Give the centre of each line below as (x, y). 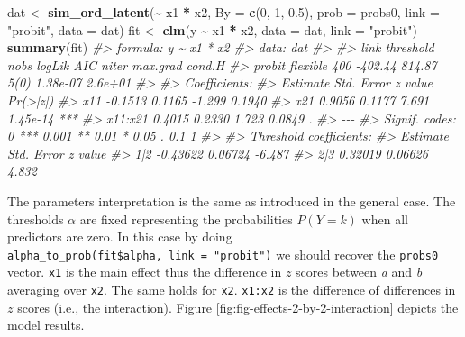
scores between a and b (359, 272)
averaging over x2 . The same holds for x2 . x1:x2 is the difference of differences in (232, 290)
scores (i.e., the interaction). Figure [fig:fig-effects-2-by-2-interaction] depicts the (238, 307)
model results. (46, 325)
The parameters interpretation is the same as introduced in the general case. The (232, 200)
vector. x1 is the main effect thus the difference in (145, 272)
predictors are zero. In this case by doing (120, 237)
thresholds (36, 219)
